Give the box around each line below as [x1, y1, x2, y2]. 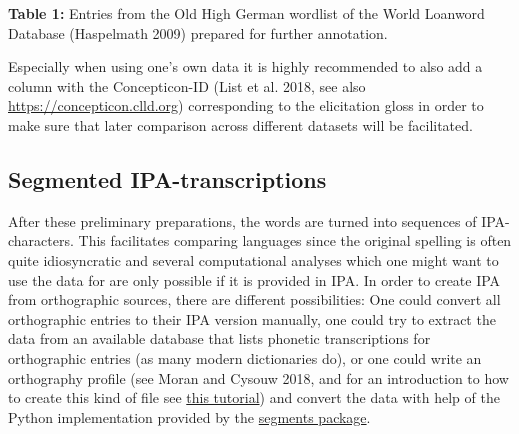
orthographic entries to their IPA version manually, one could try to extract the [8, 308, 496, 329]
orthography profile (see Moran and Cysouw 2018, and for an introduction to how [8, 367, 509, 388]
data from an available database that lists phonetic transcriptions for [8, 328, 431, 349]
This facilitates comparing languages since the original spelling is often [78, 230, 512, 251]
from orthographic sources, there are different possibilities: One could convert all [8, 289, 501, 310]
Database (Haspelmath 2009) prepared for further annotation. [8, 22, 388, 43]
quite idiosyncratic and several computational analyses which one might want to [8, 249, 499, 270]
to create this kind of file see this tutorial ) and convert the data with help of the [8, 387, 500, 408]
